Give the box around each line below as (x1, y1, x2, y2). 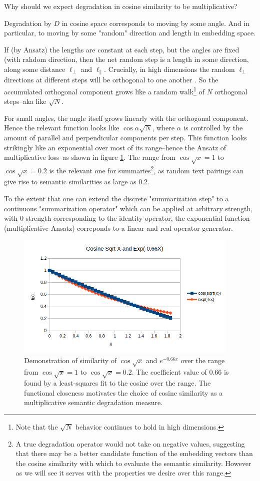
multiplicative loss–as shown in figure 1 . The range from (4, 152, 176, 162)
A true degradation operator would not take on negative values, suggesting (15, 438, 245, 449)
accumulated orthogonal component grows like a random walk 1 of (4, 85, 204, 96)
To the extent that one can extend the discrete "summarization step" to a (4, 193, 229, 204)
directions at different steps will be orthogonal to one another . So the (4, 74, 218, 85)
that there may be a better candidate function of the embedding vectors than (15, 448, 253, 459)
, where (152, 122, 174, 133)
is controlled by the (183, 122, 243, 133)
